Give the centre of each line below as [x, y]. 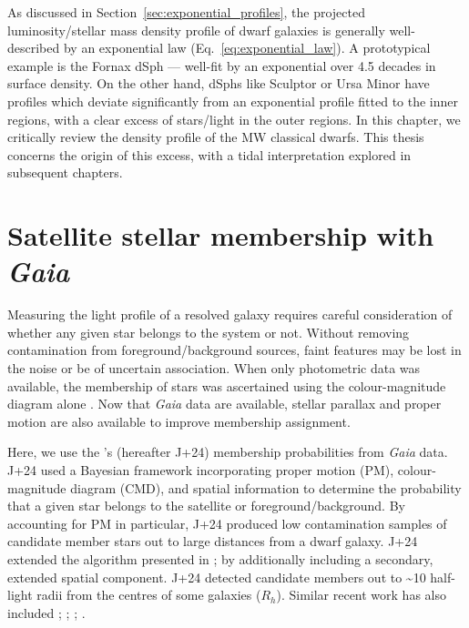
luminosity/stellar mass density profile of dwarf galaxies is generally [196, 30]
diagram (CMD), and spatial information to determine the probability [266, 487]
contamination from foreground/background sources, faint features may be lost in [234, 350]
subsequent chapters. [65, 172]
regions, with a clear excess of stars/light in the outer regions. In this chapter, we [234, 119]
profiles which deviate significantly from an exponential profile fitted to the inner [233, 101]
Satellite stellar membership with [221, 235]
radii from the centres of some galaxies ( [149, 595]
